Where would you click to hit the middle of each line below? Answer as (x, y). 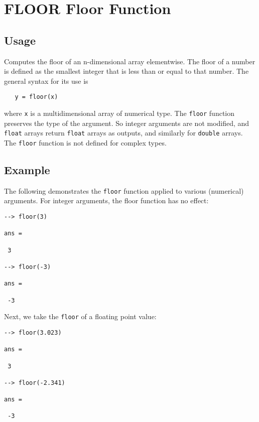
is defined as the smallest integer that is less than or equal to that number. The (126, 71)
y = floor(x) (36, 97)
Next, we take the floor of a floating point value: (80, 316)
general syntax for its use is (46, 81)
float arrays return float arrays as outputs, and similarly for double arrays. (123, 133)
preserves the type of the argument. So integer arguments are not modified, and (127, 123)
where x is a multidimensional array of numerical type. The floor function (119, 113)
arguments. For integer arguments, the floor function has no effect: (106, 200)
